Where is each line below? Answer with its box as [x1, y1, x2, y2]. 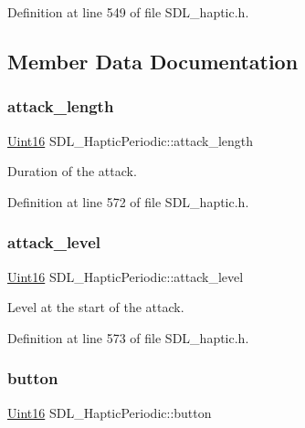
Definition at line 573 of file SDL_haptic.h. [7, 328, 249, 347]
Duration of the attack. [7, 162, 137, 181]
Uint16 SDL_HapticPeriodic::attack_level [7, 266, 244, 286]
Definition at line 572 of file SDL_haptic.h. [7, 192, 249, 211]
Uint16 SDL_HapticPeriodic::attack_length [7, 130, 253, 150]
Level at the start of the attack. [7, 298, 184, 317]
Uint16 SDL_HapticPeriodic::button [7, 402, 212, 422]
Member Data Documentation [7, 47, 299, 75]
